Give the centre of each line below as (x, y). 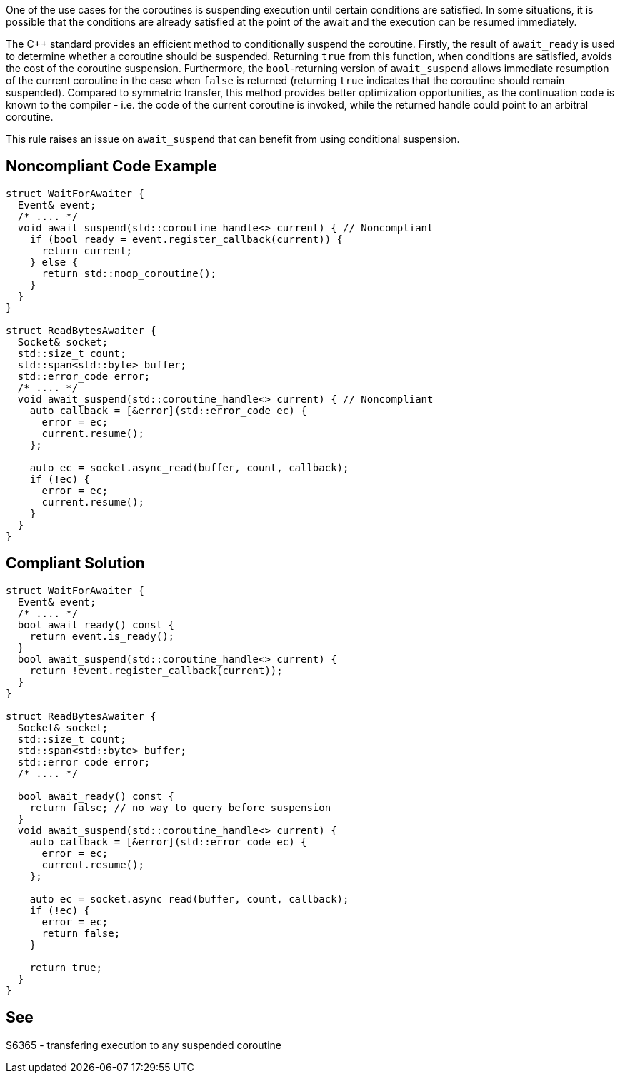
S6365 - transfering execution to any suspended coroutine (144, 1045)
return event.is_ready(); (102, 636)
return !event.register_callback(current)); (156, 670)
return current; (87, 250)
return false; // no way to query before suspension (180, 807)
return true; (66, 967)
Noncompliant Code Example (111, 166)
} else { (54, 262)
